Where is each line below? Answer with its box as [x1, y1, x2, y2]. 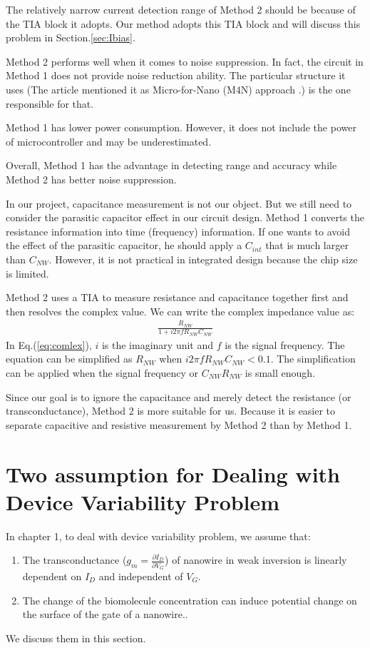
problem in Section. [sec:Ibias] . [6, 30, 135, 45]
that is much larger [265, 238, 349, 253]
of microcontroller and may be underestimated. [6, 133, 212, 148]
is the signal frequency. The [225, 337, 345, 352]
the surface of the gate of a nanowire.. [22, 607, 188, 622]
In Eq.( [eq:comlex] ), [6, 337, 92, 352]
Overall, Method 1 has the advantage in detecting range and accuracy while [6, 158, 337, 173]
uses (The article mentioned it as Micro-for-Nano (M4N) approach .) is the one [6, 81, 351, 96]
